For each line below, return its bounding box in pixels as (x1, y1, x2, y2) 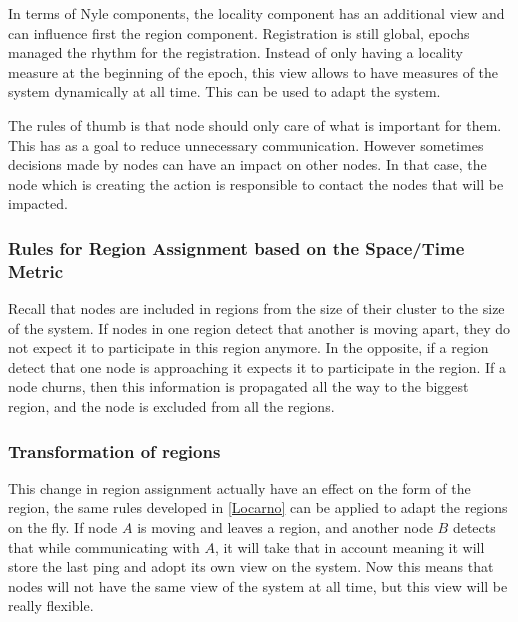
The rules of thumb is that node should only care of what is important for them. (8, 114, 502, 135)
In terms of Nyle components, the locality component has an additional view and (8, 3, 505, 23)
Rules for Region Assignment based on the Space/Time (8, 235, 465, 260)
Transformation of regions (8, 438, 221, 463)
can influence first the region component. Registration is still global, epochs (8, 22, 470, 43)
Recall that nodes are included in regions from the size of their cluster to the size (8, 298, 505, 319)
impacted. (8, 193, 68, 214)
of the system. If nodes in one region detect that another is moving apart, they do (8, 317, 511, 338)
